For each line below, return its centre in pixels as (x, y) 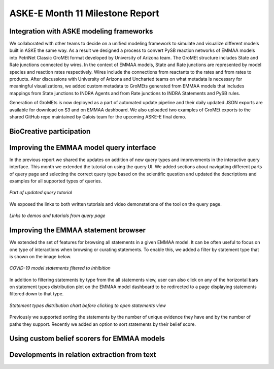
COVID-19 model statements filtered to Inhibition (60, 268)
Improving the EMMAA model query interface (83, 147)
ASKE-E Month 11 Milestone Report (84, 13)
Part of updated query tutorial (41, 193)
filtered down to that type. (37, 294)
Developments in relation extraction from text (83, 355)
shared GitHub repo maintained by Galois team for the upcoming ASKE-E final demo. (98, 116)
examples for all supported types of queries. (56, 181)
